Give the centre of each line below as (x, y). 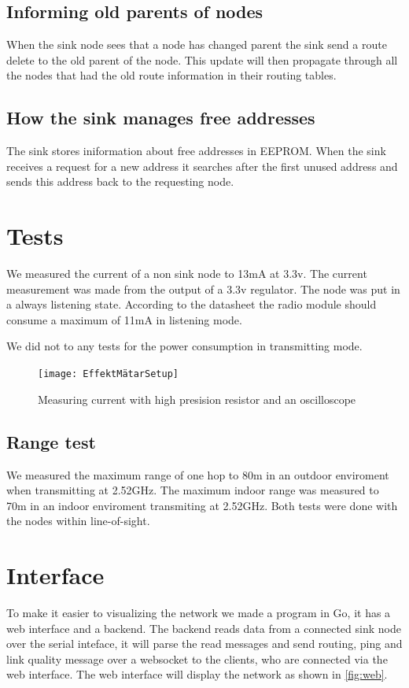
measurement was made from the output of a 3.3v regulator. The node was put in (203, 289)
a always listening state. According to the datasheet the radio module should (192, 304)
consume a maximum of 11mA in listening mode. (124, 319)
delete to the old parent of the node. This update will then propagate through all (202, 59)
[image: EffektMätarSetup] (108, 374)
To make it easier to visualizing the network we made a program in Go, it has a (199, 613)
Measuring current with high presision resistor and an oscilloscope (197, 399)
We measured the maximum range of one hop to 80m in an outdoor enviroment (198, 474)
